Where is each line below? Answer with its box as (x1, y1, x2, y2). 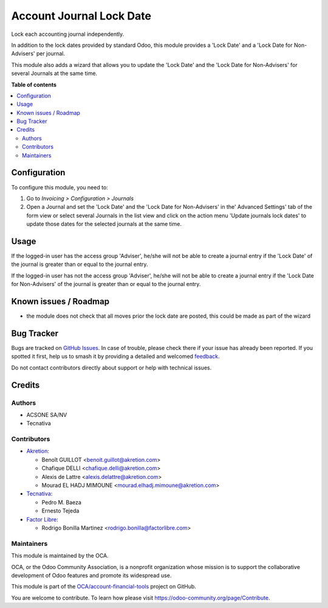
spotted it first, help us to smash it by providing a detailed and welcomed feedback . (11, 353, 220, 360)
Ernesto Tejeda (41, 507, 80, 514)
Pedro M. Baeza (41, 498, 82, 506)
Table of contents (11, 81, 57, 88)
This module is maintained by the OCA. (11, 552, 109, 559)
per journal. (36, 50, 65, 57)
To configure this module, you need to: (11, 183, 109, 191)
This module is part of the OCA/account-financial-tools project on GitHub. (11, 583, 197, 590)
